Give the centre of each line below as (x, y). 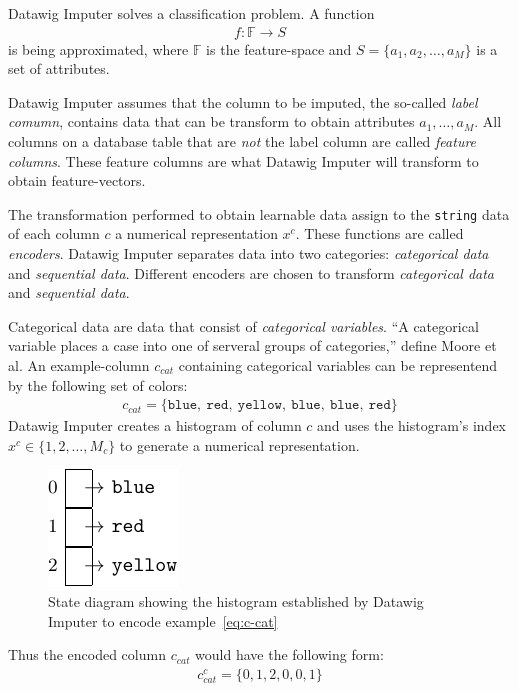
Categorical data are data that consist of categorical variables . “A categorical (243, 325)
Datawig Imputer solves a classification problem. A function (191, 13)
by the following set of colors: (98, 384)
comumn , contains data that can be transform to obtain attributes (211, 121)
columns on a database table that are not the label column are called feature (242, 141)
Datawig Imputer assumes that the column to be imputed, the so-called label (243, 101)
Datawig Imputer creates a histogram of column (155, 425)
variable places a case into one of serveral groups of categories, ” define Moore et (252, 345)
